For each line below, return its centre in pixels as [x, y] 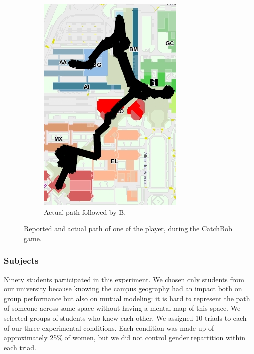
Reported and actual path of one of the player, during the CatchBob [128, 229]
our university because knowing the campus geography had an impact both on [123, 289]
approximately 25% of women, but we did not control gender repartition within [125, 337]
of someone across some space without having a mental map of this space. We [122, 308]
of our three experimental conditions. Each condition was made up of [109, 327]
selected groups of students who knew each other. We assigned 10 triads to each [125, 318]
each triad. [20, 347]
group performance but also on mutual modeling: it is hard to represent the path [127, 298]
